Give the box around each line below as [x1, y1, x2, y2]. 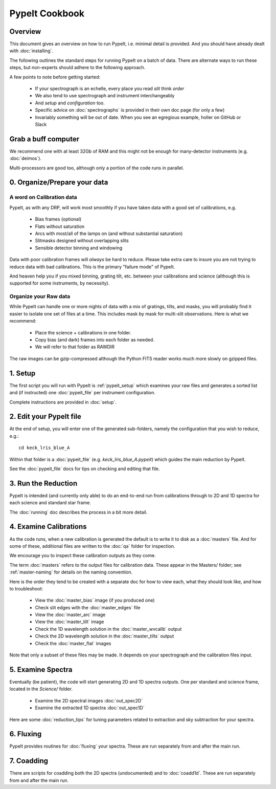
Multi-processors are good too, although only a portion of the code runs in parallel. [9, 164, 184, 171]
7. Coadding [9, 757, 49, 765]
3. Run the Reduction [9, 479, 78, 487]
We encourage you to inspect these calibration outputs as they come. [9, 552, 156, 559]
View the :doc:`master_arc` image [35, 612, 106, 618]
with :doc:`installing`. [9, 48, 54, 54]
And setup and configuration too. [35, 100, 105, 106]
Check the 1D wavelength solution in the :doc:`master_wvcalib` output [35, 626, 182, 632]
